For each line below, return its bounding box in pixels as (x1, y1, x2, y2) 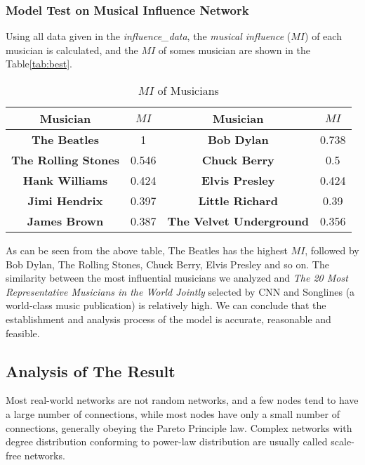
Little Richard (198, 192, 279, 209)
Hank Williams (22, 172, 108, 188)
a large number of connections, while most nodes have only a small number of (6, 406, 340, 421)
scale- (331, 434, 354, 449)
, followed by (305, 243, 359, 257)
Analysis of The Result (6, 360, 175, 381)
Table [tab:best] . (6, 56, 73, 71)
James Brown (27, 213, 104, 229)
